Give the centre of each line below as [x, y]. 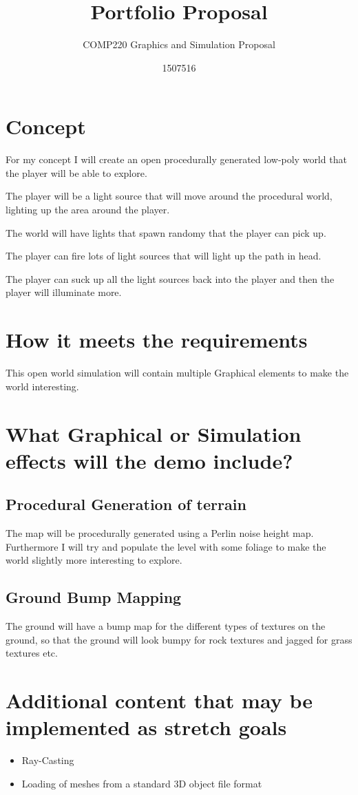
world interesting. [42, 386]
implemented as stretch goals [146, 727]
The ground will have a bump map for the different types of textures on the [166, 626]
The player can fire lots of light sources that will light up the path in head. [164, 256]
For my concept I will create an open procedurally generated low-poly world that [176, 159]
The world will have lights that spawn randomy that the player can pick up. [166, 232]
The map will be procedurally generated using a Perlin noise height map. [160, 533]
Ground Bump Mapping [94, 597]
